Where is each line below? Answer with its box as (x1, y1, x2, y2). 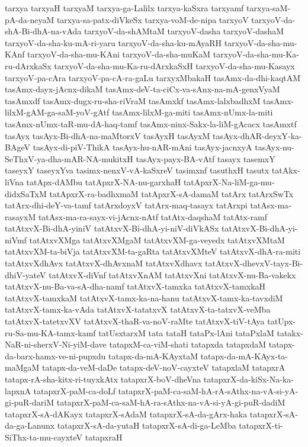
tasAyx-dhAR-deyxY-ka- (212, 129, 302, 142)
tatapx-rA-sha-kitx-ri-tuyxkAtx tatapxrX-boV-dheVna (5, 373, 201, 385)
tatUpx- (267, 315, 296, 327)
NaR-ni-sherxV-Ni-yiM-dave (5, 338, 107, 350)
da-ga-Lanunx (5, 419, 55, 432)
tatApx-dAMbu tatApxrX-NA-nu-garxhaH (26, 175, 181, 188)
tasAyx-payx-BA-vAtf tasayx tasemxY (136, 152, 275, 165)
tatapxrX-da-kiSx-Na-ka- (203, 373, 294, 385)
